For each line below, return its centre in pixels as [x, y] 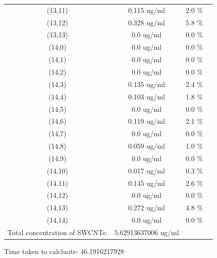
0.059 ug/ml [147, 146]
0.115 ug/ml [147, 10]
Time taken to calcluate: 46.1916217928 [64, 251]
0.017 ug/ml [147, 170]
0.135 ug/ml [147, 84]
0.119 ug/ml [147, 121]
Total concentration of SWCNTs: [58, 232]
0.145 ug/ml [147, 183]
